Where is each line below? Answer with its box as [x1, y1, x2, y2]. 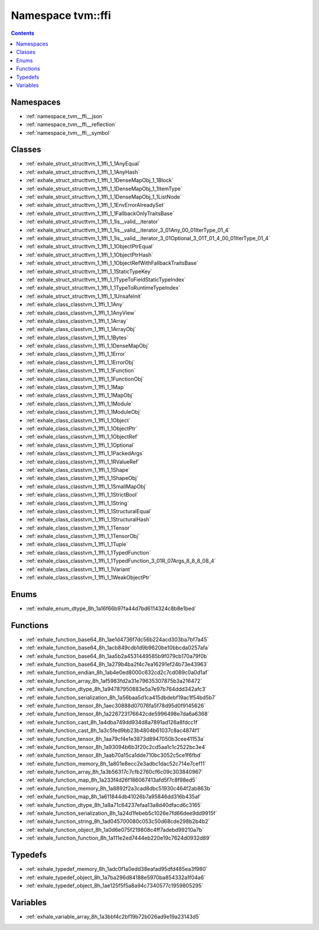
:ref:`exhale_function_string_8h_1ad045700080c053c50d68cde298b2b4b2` [25, 818, 210, 825]
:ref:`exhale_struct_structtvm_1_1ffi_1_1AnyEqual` [25, 160, 141, 167]
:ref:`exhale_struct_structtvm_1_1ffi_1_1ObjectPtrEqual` [25, 243, 155, 250]
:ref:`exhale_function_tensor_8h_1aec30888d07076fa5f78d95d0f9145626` [25, 702, 206, 709]
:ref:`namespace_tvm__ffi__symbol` [25, 129, 112, 136]
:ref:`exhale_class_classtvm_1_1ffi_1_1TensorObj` [25, 533, 140, 540]
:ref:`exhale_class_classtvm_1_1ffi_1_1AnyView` [25, 309, 136, 316]
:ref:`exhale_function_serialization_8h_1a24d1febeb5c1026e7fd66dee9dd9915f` [25, 810, 217, 817]
